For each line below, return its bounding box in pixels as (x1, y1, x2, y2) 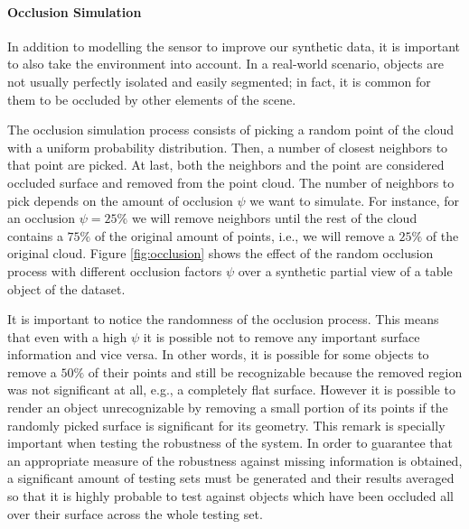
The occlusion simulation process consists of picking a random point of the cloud (7, 120, 455, 139)
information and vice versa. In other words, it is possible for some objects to (7, 345, 429, 364)
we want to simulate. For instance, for (249, 190, 460, 209)
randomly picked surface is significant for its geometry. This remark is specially (7, 415, 446, 434)
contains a (7, 226, 63, 245)
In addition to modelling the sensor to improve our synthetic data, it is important (7, 36, 460, 55)
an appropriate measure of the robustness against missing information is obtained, (7, 450, 463, 469)
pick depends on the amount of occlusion (7, 190, 233, 209)
